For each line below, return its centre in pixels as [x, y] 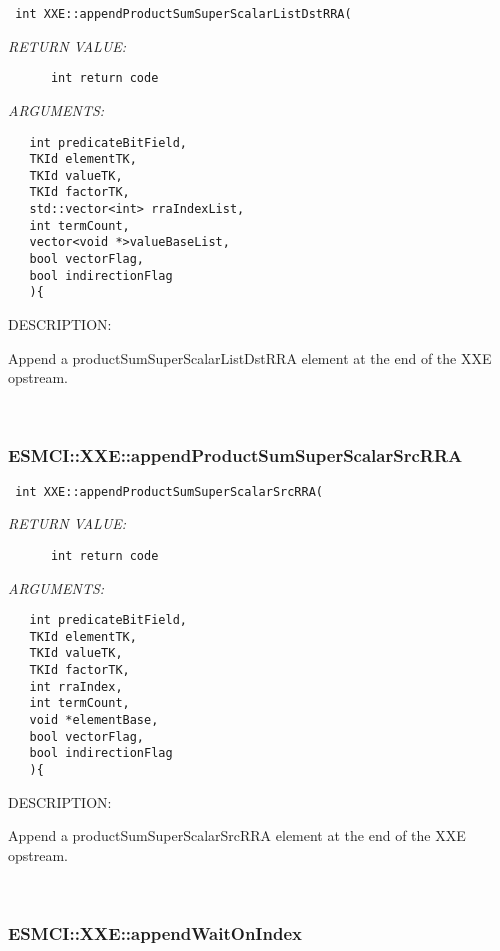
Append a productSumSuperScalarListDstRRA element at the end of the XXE [250, 357]
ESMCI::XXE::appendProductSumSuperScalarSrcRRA [235, 455]
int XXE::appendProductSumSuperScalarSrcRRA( [169, 491]
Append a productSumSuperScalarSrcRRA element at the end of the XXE [237, 835]
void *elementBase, [94, 720]
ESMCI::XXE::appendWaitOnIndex [155, 933]
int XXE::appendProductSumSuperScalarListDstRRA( [183, 14]
